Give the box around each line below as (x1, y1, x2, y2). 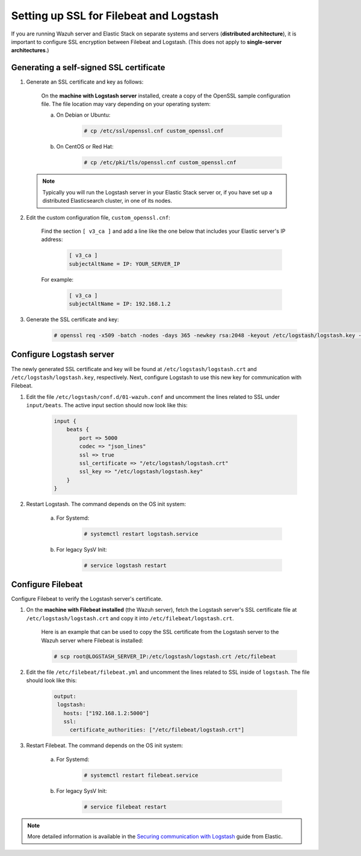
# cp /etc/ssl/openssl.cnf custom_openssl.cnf (84, 128, 224, 135)
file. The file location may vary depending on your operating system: (41, 100, 211, 108)
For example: (41, 276, 74, 283)
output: (54, 692, 76, 700)
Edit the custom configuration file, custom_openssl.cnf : (26, 214, 171, 221)
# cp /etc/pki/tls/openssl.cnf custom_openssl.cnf (84, 159, 237, 166)
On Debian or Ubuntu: (56, 111, 111, 119)
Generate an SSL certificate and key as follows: (26, 78, 144, 85)
